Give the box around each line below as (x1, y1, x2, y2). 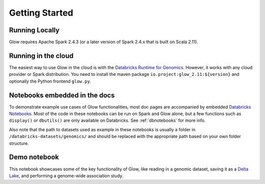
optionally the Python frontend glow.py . (9, 78, 91, 84)
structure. (9, 140, 29, 146)
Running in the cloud (9, 51, 74, 60)
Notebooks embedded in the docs (9, 91, 115, 99)
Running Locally (9, 26, 60, 34)
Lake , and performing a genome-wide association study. (9, 173, 124, 179)
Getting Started (9, 7, 74, 18)
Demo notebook (9, 153, 59, 161)
